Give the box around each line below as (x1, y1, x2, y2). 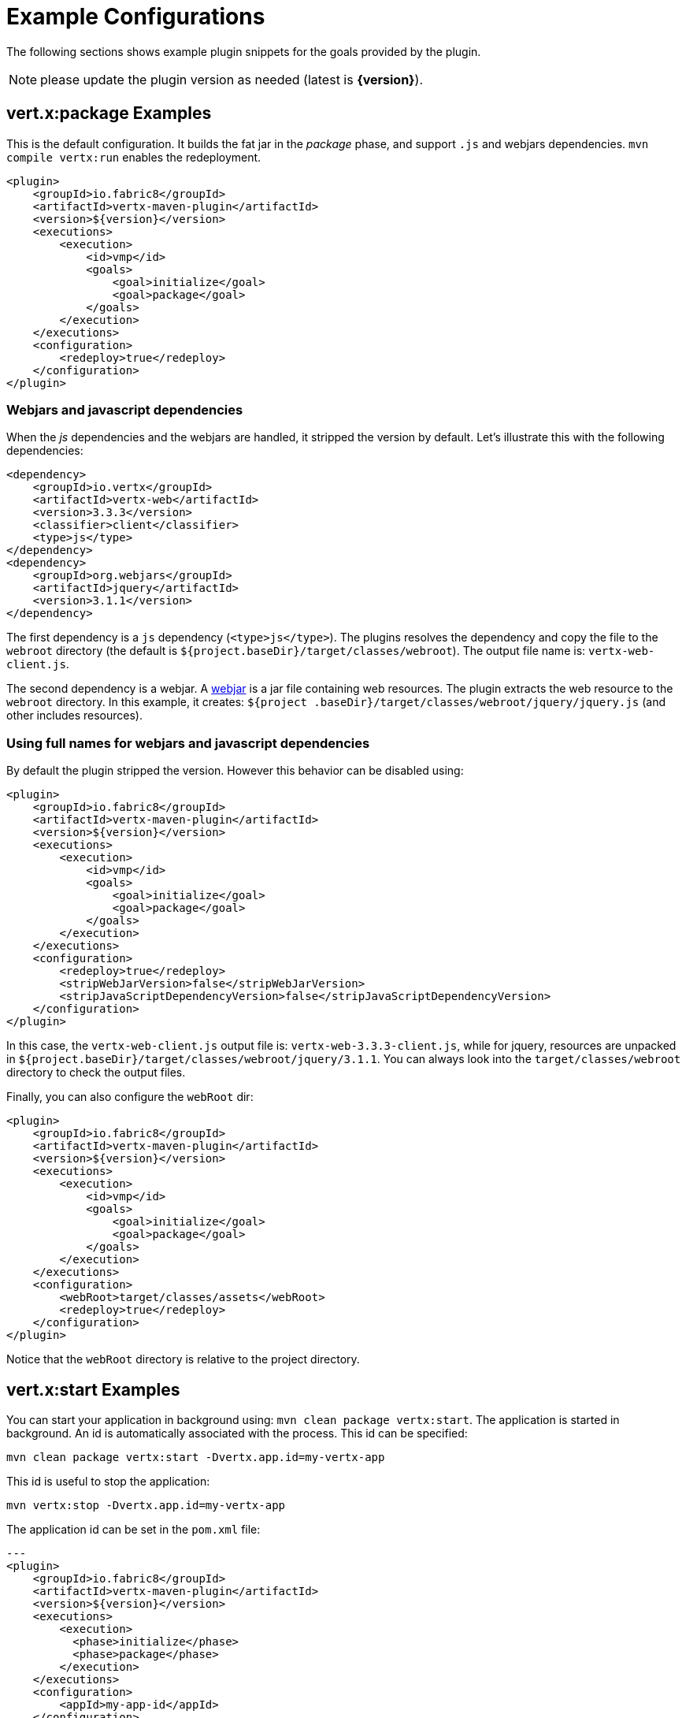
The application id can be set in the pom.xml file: (6, 1522, 261, 1536)
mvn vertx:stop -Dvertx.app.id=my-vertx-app (6, 1498, 286, 1512)
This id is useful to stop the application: (6, 1474, 210, 1488)
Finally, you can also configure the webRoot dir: (6, 1090, 254, 1104)
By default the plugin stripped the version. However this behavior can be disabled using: (6, 764, 464, 778)
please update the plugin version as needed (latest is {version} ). (40, 71, 424, 87)
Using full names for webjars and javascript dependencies (6, 734, 370, 751)
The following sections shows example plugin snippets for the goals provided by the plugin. (6, 44, 481, 58)
